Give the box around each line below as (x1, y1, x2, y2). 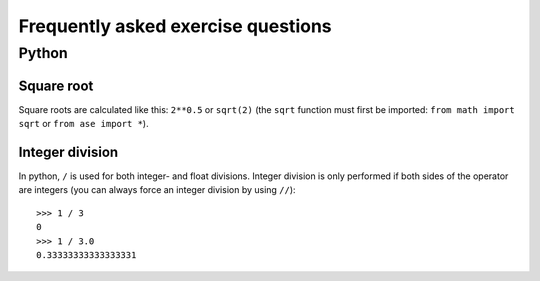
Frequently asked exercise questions (18, 15, 332, 37)
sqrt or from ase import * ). (18, 118, 149, 130)
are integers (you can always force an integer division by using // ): (18, 184, 296, 196)
